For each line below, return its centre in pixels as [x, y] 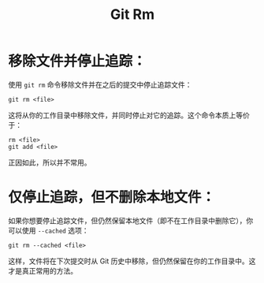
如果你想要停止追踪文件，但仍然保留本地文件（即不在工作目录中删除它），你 [131, 220]
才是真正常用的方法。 [43, 270]
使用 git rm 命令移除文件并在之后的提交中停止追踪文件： [100, 84]
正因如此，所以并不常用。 [50, 162]
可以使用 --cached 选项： [48, 230]
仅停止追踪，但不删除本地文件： [112, 197]
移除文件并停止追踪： [78, 61]
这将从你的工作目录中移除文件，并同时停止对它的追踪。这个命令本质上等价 [129, 115]
